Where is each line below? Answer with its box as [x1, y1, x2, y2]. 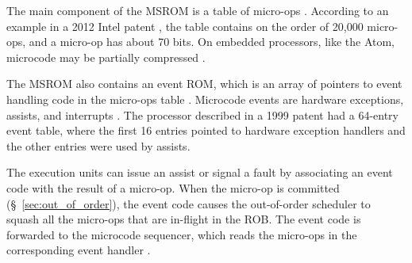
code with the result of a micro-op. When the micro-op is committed [6, 179, 340, 196]
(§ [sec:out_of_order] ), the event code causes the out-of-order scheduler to [6, 195, 371, 212]
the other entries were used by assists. [6, 137, 191, 154]
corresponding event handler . [6, 242, 151, 258]
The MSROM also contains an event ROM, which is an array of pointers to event [6, 75, 402, 92]
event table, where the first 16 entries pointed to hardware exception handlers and [6, 122, 406, 139]
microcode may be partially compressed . [6, 48, 206, 65]
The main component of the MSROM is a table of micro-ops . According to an [6, 2, 389, 18]
